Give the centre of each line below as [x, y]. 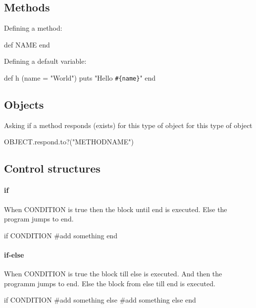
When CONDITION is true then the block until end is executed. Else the [116, 209]
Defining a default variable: [45, 61]
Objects [24, 105]
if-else [14, 254]
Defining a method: [33, 28]
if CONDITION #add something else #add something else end [100, 300]
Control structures [52, 168]
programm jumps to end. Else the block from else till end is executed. [110, 283]
